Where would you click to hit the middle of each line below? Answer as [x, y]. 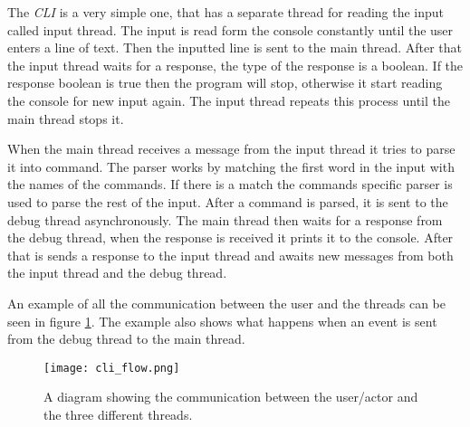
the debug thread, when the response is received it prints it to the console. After [230, 237]
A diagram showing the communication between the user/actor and [231, 397]
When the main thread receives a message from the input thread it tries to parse [231, 149]
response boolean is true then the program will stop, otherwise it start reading [225, 83]
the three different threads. [118, 414]
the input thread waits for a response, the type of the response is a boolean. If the [235, 65]
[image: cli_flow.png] [112, 368]
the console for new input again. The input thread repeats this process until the [229, 100]
